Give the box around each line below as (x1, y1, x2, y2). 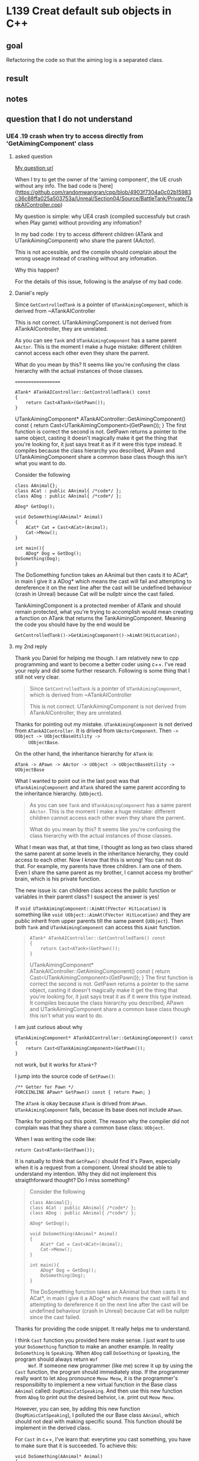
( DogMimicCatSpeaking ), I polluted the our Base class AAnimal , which (14, 1412, 179, 1419)
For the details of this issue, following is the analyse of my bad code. (14, 278, 183, 285)
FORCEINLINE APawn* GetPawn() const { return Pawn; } (14, 1089, 151, 1096)
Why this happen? (14, 266, 59, 273)
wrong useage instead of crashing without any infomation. (14, 255, 157, 262)
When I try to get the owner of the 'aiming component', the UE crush (14, 176, 182, 183)
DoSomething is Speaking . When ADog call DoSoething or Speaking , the (14, 1350, 180, 1357)
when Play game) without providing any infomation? (14, 219, 142, 226)
